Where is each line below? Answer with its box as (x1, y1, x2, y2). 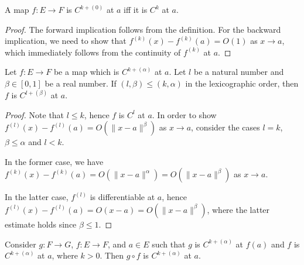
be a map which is (53, 66, 119, 78)
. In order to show (152, 108, 217, 121)
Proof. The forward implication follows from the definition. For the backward (5, 23, 281, 35)
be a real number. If (45, 77, 117, 89)
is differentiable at (90, 191, 155, 203)
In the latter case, (5, 191, 69, 203)
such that (152, 238, 186, 250)
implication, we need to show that (5, 35, 127, 47)
